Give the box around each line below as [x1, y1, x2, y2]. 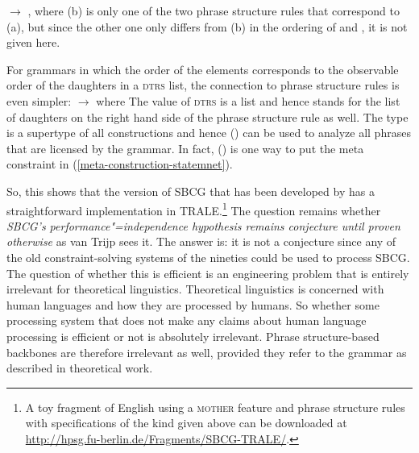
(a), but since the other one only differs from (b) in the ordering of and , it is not [6, 18, 408, 35]
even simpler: [6, 92, 72, 109]
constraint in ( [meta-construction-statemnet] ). [6, 156, 233, 172]
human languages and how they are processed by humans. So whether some [6, 296, 380, 313]
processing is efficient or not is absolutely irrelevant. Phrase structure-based [6, 327, 380, 344]
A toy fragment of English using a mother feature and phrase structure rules [25, 398, 405, 415]
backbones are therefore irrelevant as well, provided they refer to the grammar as [6, 343, 407, 360]
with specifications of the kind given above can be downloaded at [25, 414, 347, 431]
